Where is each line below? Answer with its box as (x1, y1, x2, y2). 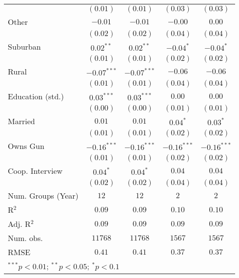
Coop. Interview (8, 165, 63, 176)
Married (8, 115, 35, 127)
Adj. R (8, 218, 31, 229)
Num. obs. (8, 232, 43, 243)
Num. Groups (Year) (8, 190, 79, 201)
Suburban (8, 41, 41, 52)
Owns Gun (8, 140, 44, 151)
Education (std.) (8, 91, 64, 102)
